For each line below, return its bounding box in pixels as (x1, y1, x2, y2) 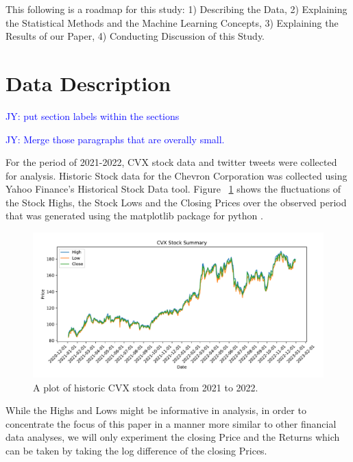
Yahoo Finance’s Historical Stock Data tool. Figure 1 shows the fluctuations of (5, 182, 341, 196)
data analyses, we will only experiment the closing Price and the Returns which (5, 430, 340, 444)
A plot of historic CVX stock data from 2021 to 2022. (33, 380, 258, 394)
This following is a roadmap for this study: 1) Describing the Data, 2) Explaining (5, 2, 348, 16)
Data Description (5, 69, 171, 97)
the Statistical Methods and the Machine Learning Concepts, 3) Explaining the (5, 15, 339, 29)
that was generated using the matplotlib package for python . (5, 208, 263, 223)
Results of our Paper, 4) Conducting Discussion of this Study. (5, 29, 265, 43)
